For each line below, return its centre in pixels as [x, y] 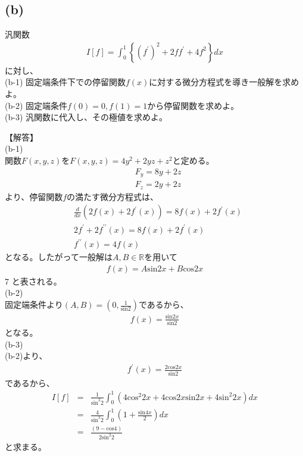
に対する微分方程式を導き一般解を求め [224, 82]
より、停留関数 [34, 196]
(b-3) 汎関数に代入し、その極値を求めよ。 [86, 117]
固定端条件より [34, 304]
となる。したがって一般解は [59, 257]
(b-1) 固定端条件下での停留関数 [65, 82]
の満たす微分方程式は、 [113, 196]
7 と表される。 [33, 281]
